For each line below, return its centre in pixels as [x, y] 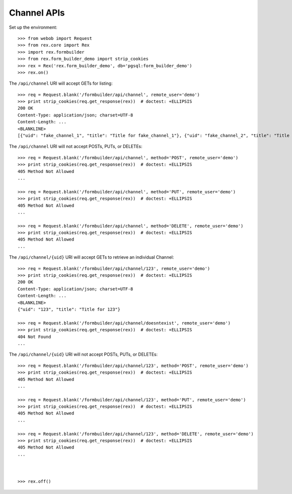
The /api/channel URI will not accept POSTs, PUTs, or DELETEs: [76, 147]
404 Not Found [34, 337]
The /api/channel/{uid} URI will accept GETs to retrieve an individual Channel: [91, 257]
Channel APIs [37, 13]
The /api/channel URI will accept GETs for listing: [61, 83]
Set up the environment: [33, 27]
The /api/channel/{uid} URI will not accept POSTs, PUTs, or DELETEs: [83, 354]
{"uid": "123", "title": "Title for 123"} [69, 309]
